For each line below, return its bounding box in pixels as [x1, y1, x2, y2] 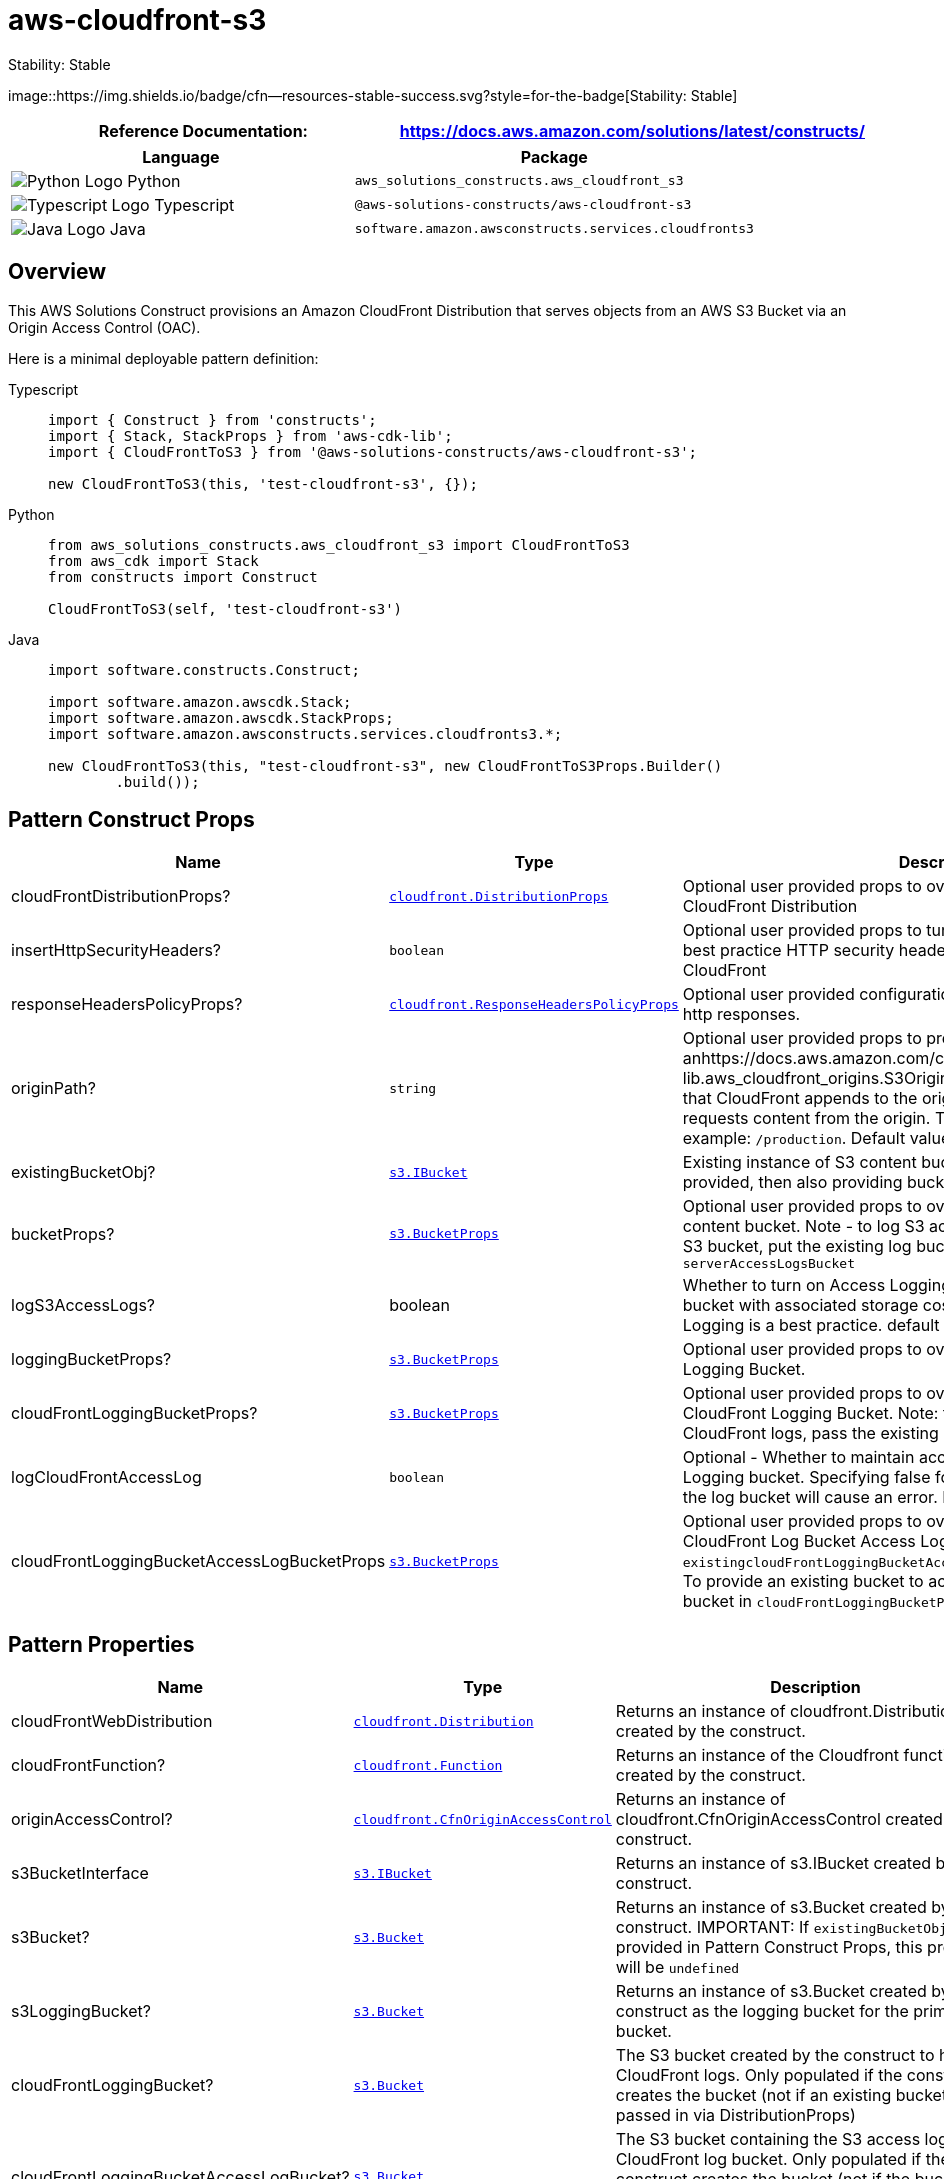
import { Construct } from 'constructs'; [48, 411, 377, 428]
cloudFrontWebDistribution [11, 1711, 213, 1732]
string [389, 1080, 437, 1096]
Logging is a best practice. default [682, 1315, 940, 1336]
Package [520, 146, 588, 167]
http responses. [682, 1004, 801, 1025]
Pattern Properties [8, 1631, 195, 1657]
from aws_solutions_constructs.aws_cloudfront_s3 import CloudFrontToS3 [48, 536, 630, 553]
